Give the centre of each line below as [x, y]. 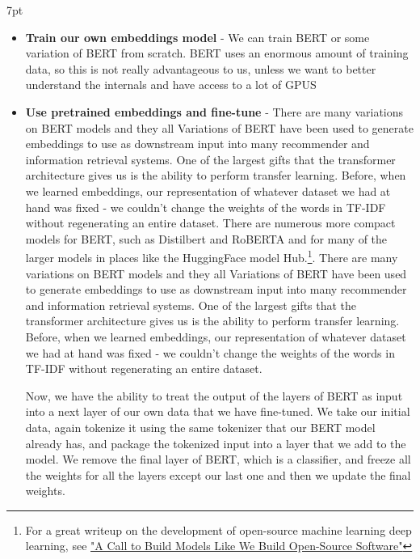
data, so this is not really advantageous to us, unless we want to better [201, 68]
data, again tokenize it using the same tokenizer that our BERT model [200, 427]
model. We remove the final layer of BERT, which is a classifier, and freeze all [218, 459]
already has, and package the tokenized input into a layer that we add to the [216, 443]
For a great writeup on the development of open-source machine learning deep [218, 529]
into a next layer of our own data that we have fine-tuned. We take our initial [218, 411]
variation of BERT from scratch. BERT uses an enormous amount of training [217, 53]
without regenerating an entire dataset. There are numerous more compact [210, 223]
